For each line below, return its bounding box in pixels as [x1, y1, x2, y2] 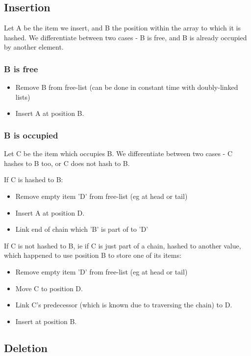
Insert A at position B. [15, 108, 84, 118]
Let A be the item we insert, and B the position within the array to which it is [4, 23, 241, 33]
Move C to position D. [15, 283, 83, 293]
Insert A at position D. [15, 207, 85, 218]
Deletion [4, 340, 48, 355]
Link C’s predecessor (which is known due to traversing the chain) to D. [15, 300, 232, 310]
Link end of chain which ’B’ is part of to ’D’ [15, 224, 149, 234]
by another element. [4, 42, 64, 52]
